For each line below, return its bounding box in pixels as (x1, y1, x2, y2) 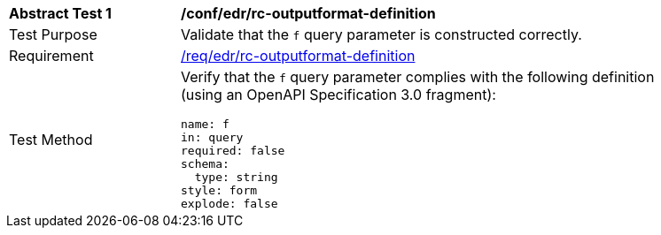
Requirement (9, 47, 94, 64)
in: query (181, 131, 244, 144)
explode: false (181, 197, 278, 210)
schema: (181, 157, 229, 171)
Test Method (9, 130, 93, 148)
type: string (194, 171, 278, 184)
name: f (181, 117, 229, 131)
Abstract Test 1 (9, 4, 112, 22)
